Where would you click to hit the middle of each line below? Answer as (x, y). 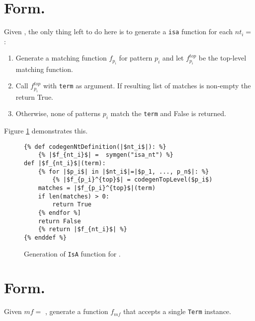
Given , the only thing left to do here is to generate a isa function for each (119, 32)
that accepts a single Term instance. (177, 311)
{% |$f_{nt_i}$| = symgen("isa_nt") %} (106, 155)
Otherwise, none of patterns (58, 113)
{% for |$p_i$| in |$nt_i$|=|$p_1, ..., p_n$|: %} (124, 171)
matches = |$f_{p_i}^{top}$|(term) (97, 188)
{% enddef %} (45, 237)
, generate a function (77, 311)
